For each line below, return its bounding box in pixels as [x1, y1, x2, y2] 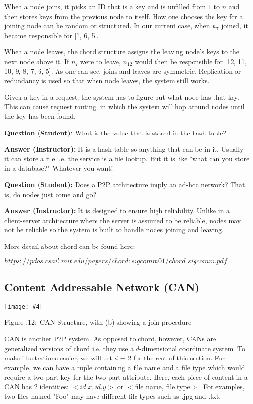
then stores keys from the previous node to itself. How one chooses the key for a [4, 11, 243, 21]
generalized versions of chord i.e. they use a [4, 343, 134, 353]
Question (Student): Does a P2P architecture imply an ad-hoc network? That [4, 179, 245, 189]
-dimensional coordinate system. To [139, 343, 245, 353]
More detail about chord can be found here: [4, 241, 135, 251]
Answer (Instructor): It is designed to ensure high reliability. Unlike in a [4, 205, 230, 216]
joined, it [221, 21, 248, 31]
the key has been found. [4, 111, 76, 121]
